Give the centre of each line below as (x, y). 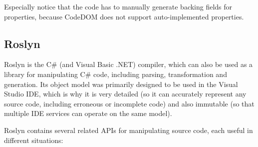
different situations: (34, 140)
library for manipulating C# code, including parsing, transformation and (116, 74)
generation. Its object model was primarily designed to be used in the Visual (121, 84)
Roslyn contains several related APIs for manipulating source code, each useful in (129, 130)
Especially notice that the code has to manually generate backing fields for (118, 6)
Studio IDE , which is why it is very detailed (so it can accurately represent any (125, 94)
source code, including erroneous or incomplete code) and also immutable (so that (129, 103)
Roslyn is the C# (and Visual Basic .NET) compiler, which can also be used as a (129, 64)
